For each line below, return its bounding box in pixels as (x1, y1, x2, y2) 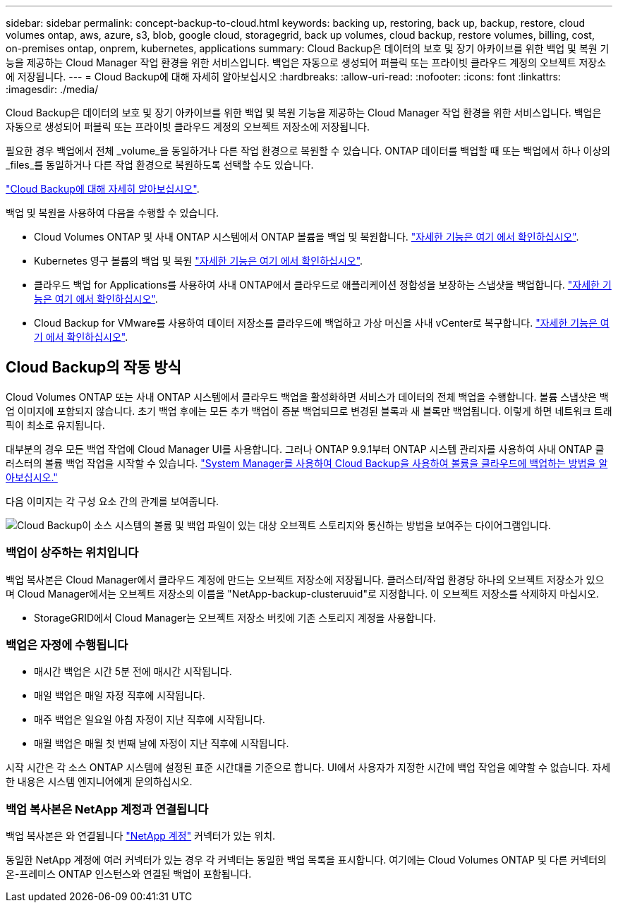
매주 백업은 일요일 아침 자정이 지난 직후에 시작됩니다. (34, 713, 265, 726)
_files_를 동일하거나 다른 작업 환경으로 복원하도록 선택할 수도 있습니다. (6, 159, 314, 171)
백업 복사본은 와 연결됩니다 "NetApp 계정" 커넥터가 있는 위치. (6, 830, 276, 842)
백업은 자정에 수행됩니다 (6, 637, 128, 652)
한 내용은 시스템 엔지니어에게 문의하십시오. (6, 775, 193, 788)
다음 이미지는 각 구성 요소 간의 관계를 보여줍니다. (6, 495, 219, 507)
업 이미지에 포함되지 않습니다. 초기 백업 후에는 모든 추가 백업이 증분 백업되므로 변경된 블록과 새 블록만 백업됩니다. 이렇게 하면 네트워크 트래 (6, 404, 612, 417)
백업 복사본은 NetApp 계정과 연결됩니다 (6, 801, 209, 816)
